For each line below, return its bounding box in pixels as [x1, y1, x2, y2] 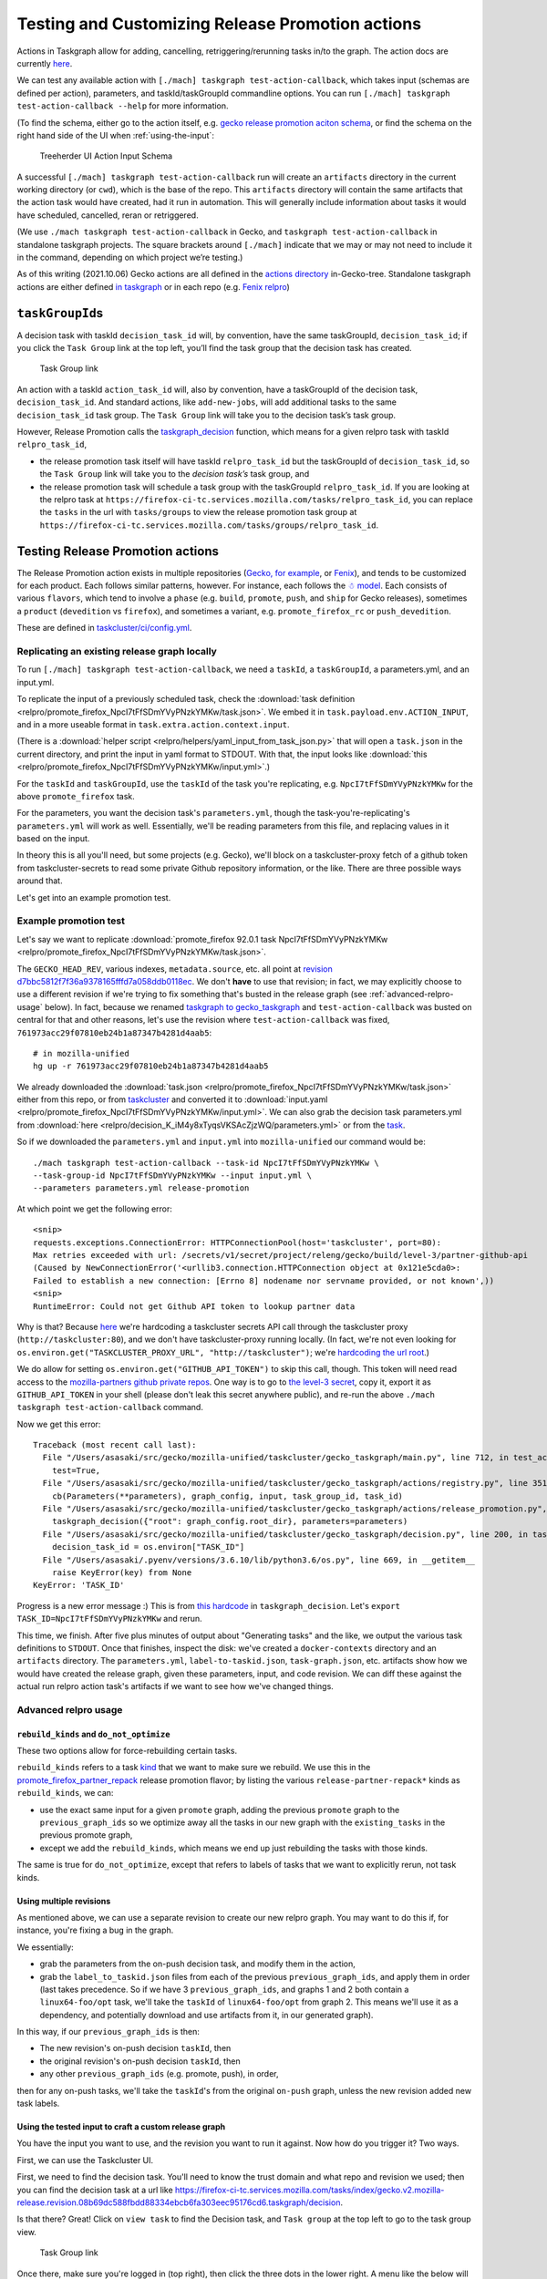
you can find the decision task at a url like [16, 2184, 173, 2195]
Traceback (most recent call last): [33, 1440, 197, 1450]
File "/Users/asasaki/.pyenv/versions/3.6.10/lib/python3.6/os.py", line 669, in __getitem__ [42, 1554, 476, 1565]
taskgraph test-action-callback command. [16, 1402, 204, 1413]
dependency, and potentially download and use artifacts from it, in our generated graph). [39, 2009, 374, 2020]
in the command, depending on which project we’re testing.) [16, 252, 243, 263]
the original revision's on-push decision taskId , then [39, 2056, 241, 2067]
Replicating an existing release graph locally [16, 645, 218, 658]
